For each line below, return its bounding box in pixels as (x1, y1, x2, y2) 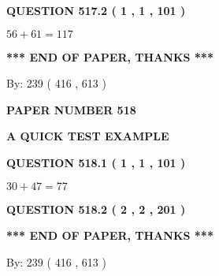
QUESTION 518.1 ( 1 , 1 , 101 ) (6, 154, 186, 170)
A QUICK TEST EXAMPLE (6, 128, 169, 144)
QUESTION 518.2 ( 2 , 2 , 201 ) (6, 200, 186, 217)
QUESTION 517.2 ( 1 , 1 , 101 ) (6, 2, 186, 18)
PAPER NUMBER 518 (6, 101, 136, 117)
